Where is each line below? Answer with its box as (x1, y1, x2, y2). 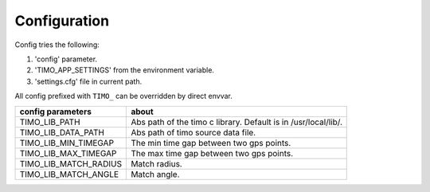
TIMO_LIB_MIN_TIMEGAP (19, 137, 115, 148)
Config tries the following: (14, 40, 100, 49)
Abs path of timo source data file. (131, 127, 256, 138)
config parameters (19, 106, 92, 117)
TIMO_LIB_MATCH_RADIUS (19, 158, 123, 169)
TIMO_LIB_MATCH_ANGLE (19, 168, 119, 179)
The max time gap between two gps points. (131, 147, 294, 159)
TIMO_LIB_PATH (19, 116, 80, 127)
